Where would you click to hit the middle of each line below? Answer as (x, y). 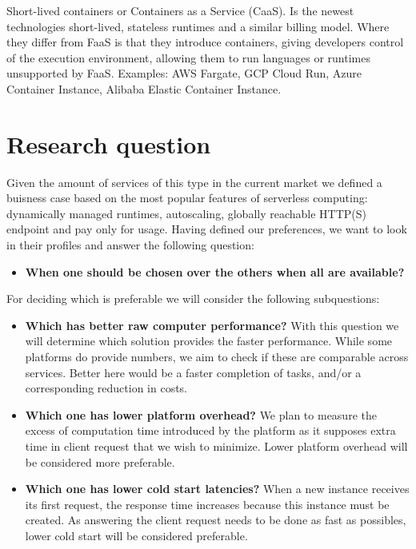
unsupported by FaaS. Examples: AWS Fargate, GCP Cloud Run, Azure (184, 73)
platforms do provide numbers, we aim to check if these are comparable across (217, 357)
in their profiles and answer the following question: (130, 245)
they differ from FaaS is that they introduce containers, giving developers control (205, 42)
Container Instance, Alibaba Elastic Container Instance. (144, 88)
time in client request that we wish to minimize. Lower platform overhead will (216, 446)
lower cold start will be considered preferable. (136, 535)
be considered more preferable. (100, 461)
